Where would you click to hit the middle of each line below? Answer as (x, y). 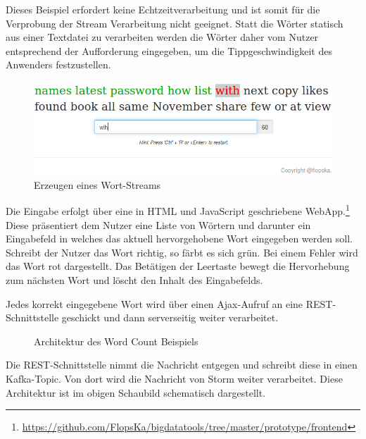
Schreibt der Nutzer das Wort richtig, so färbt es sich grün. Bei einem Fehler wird (182, 252)
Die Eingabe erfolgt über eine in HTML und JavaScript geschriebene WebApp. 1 (178, 210)
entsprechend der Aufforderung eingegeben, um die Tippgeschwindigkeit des (169, 50)
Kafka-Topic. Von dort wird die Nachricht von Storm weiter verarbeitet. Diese (174, 379)
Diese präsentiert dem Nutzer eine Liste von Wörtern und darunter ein (158, 224)
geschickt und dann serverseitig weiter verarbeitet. (170, 317)
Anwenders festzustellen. (58, 64)
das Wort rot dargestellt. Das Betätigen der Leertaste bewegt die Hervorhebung (178, 266)
